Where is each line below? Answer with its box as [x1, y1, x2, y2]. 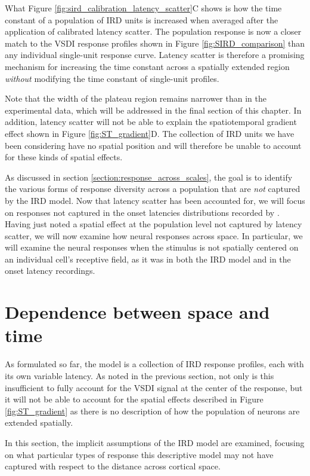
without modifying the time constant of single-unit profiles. [5, 72, 219, 84]
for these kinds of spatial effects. [5, 151, 123, 163]
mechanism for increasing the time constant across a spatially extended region [5, 60, 290, 72]
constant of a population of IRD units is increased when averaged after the [5, 13, 278, 26]
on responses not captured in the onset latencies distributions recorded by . [5, 206, 280, 218]
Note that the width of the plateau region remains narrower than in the [5, 92, 266, 105]
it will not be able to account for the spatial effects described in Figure [5, 393, 263, 405]
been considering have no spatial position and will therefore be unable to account [5, 139, 302, 151]
